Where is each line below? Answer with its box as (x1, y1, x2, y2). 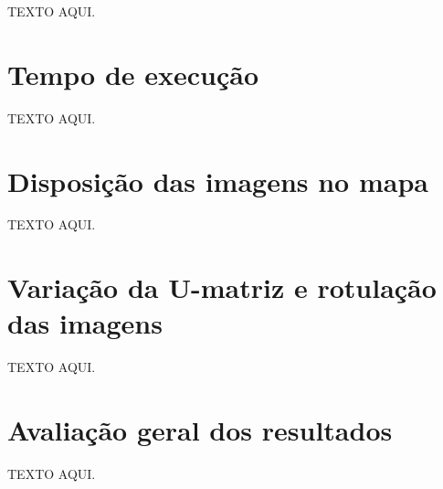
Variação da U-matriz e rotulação (7, 269, 437, 306)
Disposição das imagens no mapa (7, 162, 428, 199)
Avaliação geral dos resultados (7, 411, 393, 449)
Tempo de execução (7, 55, 259, 92)
